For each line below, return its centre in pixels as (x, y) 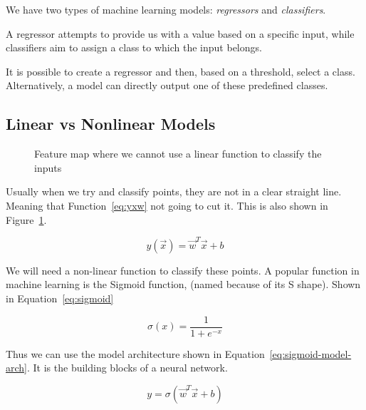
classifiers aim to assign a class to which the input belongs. (134, 47)
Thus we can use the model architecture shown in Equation (135, 353)
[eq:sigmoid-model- (310, 353)
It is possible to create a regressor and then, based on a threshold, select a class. (181, 71)
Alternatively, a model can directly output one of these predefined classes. (167, 85)
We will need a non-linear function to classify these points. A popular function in (183, 270)
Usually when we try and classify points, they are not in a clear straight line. (174, 191)
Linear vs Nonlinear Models (111, 124)
